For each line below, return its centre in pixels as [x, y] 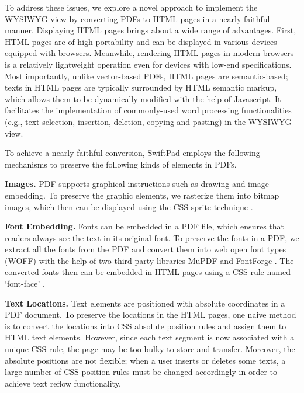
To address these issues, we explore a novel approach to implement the [131, 7]
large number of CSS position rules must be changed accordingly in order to [141, 372]
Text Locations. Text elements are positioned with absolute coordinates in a [145, 303]
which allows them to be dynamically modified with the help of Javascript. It [143, 98]
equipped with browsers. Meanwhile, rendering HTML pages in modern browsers [149, 53]
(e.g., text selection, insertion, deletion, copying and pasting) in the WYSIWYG [148, 121]
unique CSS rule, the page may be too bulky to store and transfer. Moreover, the [150, 349]
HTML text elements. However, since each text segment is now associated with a [150, 337]
